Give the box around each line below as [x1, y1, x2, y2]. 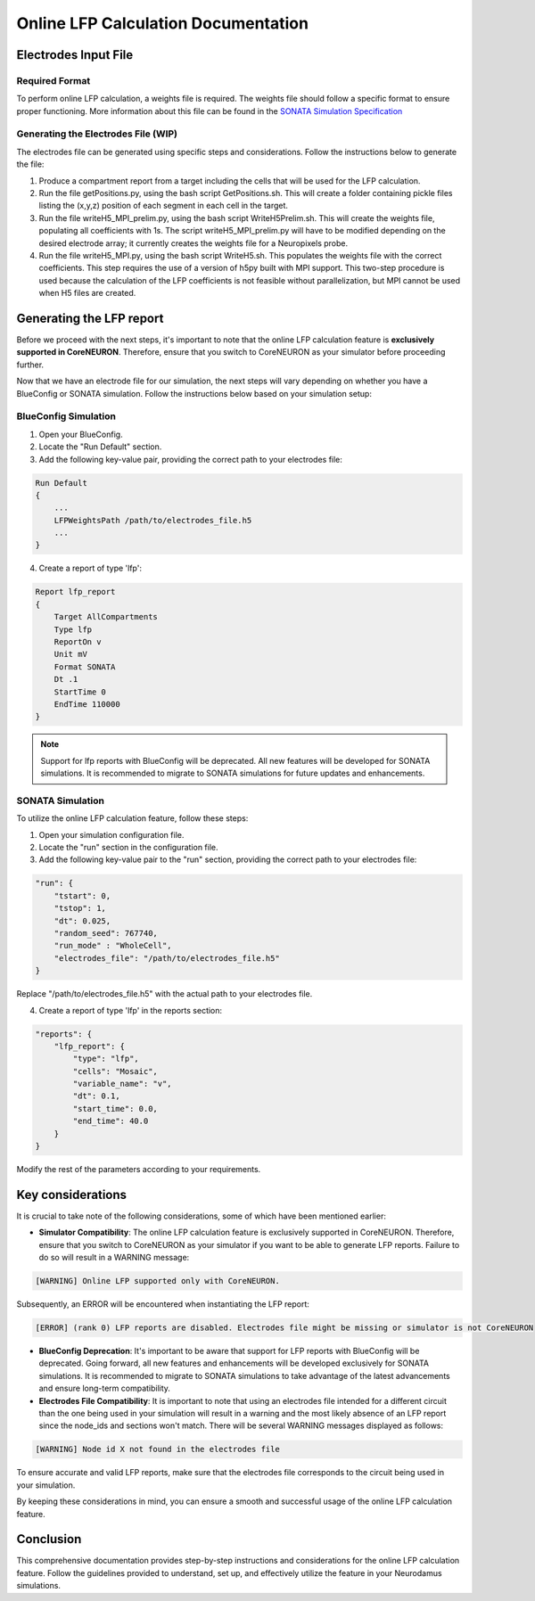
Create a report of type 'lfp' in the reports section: [38, 1005, 223, 1015]
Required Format [16, 74, 91, 86]
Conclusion [16, 1531, 82, 1547]
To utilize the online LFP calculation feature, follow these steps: [16, 813, 249, 824]
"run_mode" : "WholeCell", [53, 940, 173, 951]
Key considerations [16, 1186, 128, 1203]
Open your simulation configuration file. [38, 829, 185, 840]
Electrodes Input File [16, 47, 134, 62]
